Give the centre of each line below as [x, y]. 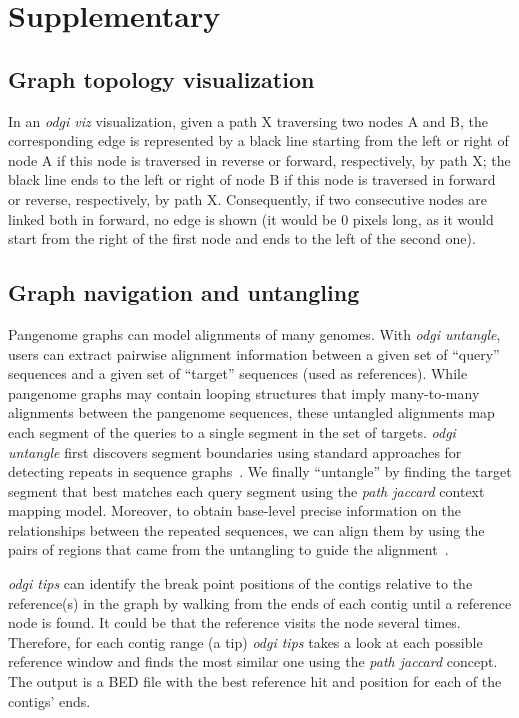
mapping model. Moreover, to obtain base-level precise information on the [234, 510]
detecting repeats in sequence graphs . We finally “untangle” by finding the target [260, 471]
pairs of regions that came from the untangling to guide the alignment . [228, 549]
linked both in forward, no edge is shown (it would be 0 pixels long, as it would [251, 218]
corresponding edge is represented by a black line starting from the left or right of [258, 140]
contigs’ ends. [49, 700]
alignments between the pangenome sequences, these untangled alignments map [251, 412]
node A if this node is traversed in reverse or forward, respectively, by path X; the [259, 159]
